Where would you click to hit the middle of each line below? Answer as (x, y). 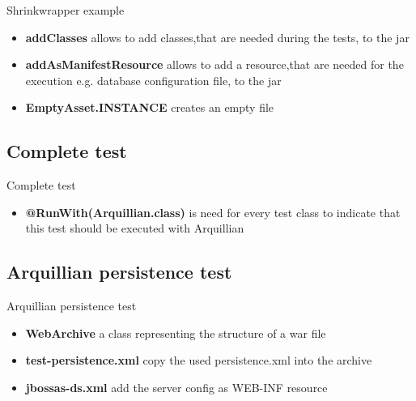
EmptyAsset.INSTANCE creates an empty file (150, 107)
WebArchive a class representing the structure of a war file (176, 333)
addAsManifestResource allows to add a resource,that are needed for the (214, 64)
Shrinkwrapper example (66, 10)
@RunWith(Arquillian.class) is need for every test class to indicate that (213, 212)
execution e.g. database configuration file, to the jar (153, 80)
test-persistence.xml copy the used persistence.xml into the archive (199, 360)
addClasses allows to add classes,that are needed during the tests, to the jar (217, 37)
